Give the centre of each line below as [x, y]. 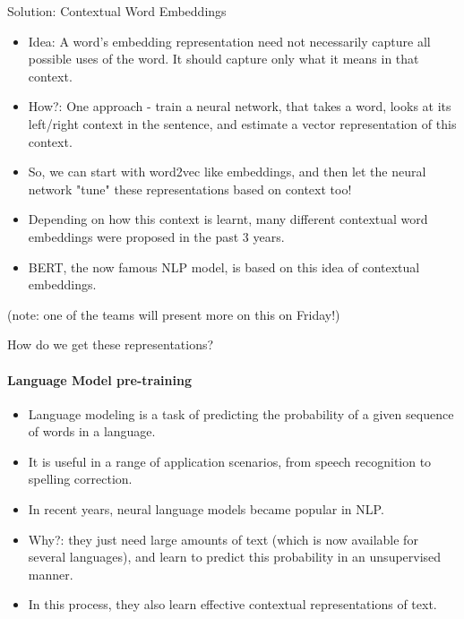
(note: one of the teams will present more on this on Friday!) [174, 314]
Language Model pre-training [99, 379]
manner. [51, 574]
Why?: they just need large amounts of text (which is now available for [223, 539]
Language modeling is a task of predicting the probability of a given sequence [241, 413]
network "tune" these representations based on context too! [190, 189]
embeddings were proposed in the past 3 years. [156, 236]
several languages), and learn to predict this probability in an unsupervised [235, 557]
